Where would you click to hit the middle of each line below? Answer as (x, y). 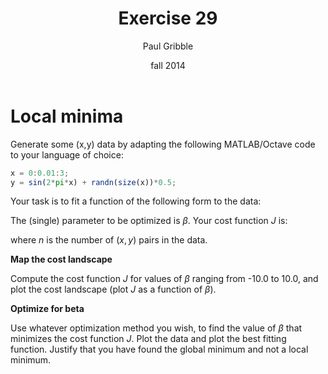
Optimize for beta (47, 309)
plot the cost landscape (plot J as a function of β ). (113, 289)
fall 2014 (168, 65)
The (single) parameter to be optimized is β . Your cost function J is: (149, 221)
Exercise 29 (168, 18)
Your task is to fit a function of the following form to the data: (136, 201)
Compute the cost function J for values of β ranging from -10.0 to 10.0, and (164, 279)
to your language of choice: (67, 154)
